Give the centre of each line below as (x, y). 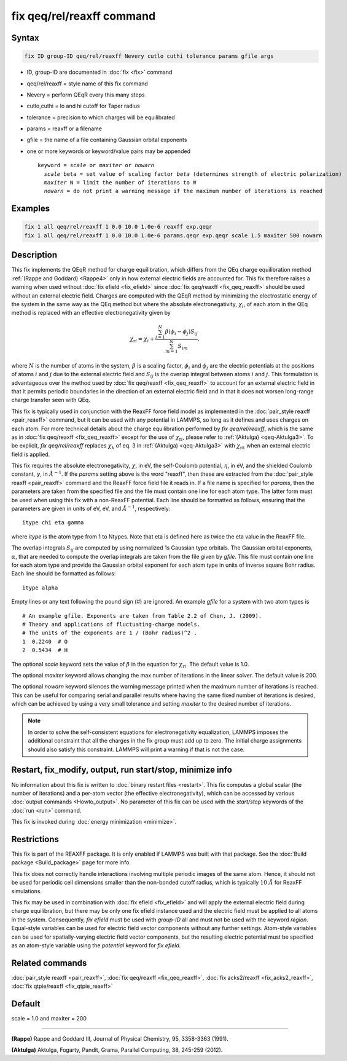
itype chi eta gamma (53, 523)
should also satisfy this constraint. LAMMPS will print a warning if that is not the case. (136, 749)
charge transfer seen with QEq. (51, 400)
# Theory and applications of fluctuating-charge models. (111, 624)
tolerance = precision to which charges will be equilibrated (101, 117)
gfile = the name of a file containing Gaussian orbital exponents (107, 140)
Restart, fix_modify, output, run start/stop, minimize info (122, 770)
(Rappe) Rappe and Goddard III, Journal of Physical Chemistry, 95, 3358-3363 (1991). (120, 1038)
